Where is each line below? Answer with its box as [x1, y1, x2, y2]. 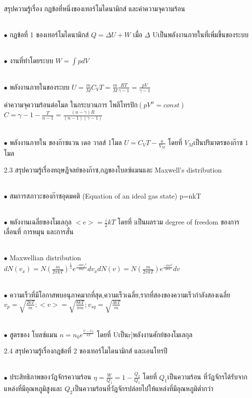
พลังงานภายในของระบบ [9, 81, 69, 92]
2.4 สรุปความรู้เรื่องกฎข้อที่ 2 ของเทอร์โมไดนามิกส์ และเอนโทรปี [4, 346, 168, 356]
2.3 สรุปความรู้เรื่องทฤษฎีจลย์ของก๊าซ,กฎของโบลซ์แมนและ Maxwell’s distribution [4, 164, 222, 174]
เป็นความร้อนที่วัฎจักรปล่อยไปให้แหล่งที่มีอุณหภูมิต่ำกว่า [72, 383, 213, 394]
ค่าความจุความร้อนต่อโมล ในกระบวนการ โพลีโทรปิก [4, 99, 138, 109]
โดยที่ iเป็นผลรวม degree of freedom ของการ [117, 217, 240, 227]
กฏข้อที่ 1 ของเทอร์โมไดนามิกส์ [9, 29, 89, 40]
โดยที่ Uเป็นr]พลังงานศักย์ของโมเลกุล [96, 329, 193, 339]
